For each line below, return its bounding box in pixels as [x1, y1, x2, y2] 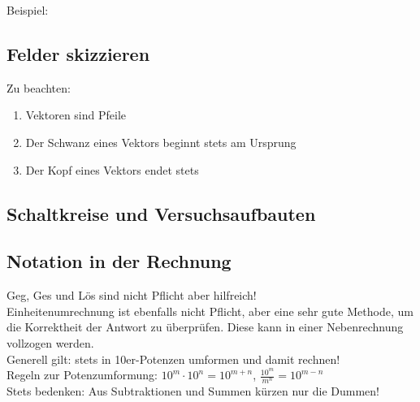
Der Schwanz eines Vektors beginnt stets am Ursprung [25, 133, 297, 150]
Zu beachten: [6, 79, 71, 96]
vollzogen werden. [6, 334, 94, 351]
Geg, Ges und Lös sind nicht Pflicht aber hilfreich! [6, 287, 257, 304]
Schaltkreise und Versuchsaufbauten [6, 201, 316, 226]
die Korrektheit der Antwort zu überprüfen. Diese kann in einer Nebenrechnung [6, 318, 404, 335]
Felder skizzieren [6, 41, 150, 66]
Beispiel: [6, 2, 49, 18]
